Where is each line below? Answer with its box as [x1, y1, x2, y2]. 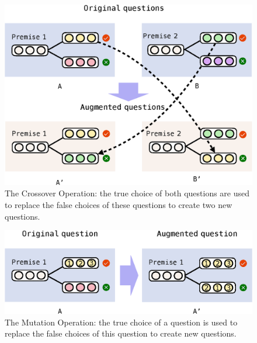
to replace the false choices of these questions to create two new [5, 199, 232, 211]
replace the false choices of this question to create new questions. [5, 327, 237, 339]
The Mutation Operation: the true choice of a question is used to [5, 316, 238, 328]
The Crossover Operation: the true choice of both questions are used [5, 187, 250, 199]
